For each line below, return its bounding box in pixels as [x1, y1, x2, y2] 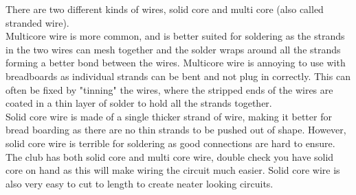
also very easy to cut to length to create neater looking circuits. [5, 176, 274, 190]
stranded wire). [5, 15, 69, 29]
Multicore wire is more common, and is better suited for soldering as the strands [5, 29, 345, 43]
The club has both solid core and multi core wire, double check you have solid [5, 149, 334, 164]
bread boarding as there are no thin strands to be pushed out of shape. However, [5, 122, 346, 137]
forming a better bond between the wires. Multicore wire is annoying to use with [5, 55, 346, 70]
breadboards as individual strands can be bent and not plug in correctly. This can [5, 68, 351, 83]
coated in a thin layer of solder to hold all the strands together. [5, 96, 272, 110]
